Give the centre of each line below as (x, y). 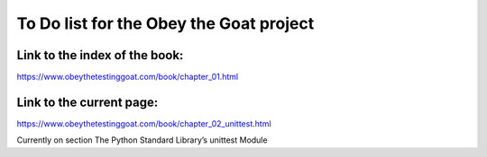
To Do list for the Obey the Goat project (165, 23)
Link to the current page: (87, 102)
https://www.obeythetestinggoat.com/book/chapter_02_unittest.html (144, 123)
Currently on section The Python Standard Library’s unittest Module (142, 140)
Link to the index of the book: (100, 55)
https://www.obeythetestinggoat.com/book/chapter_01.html (128, 77)
